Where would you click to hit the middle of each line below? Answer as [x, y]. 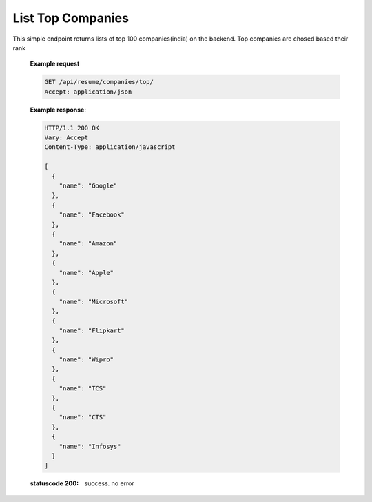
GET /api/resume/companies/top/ [99, 82]
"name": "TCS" [83, 389]
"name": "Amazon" [88, 244]
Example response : [58, 110]
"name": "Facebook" [92, 215]
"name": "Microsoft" [94, 301]
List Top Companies [71, 18]
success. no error [109, 483]
